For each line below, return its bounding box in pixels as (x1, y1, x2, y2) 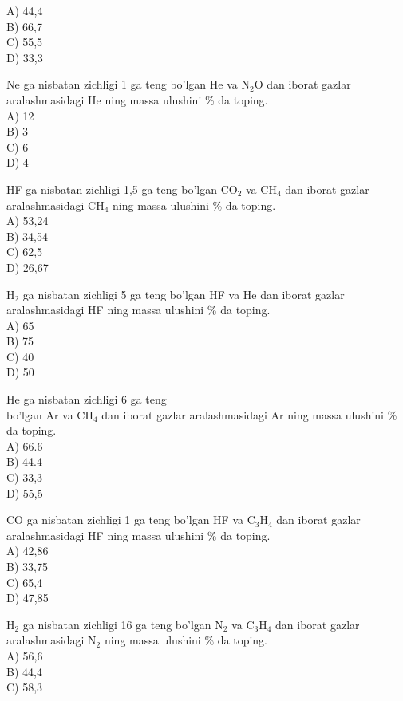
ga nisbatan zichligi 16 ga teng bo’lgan (22, 616, 211, 632)
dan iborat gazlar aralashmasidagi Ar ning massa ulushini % (101, 406, 397, 423)
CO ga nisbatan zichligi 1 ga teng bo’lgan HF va (6, 511, 243, 528)
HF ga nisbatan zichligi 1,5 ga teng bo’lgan (6, 180, 217, 197)
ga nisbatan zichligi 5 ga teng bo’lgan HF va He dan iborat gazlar (22, 286, 345, 302)
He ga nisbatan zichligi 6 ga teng (6, 391, 167, 408)
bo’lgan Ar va (6, 406, 73, 423)
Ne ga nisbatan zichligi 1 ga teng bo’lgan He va (6, 76, 238, 93)
